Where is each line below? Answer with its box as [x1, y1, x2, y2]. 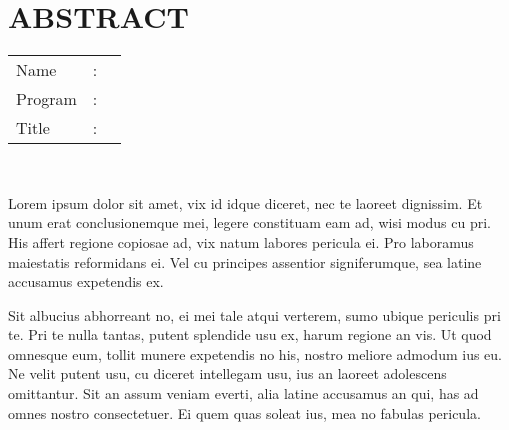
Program [16, 87, 77, 111]
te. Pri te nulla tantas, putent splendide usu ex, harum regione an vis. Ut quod [8, 324, 492, 345]
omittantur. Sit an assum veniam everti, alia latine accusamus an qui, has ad [8, 383, 479, 404]
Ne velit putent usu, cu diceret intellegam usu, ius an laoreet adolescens [8, 363, 447, 384]
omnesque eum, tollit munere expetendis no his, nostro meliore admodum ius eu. [8, 343, 502, 364]
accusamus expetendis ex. [8, 271, 164, 292]
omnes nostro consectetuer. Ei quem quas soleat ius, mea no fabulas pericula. [8, 402, 481, 423]
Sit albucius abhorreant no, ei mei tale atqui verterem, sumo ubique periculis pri [8, 304, 501, 325]
